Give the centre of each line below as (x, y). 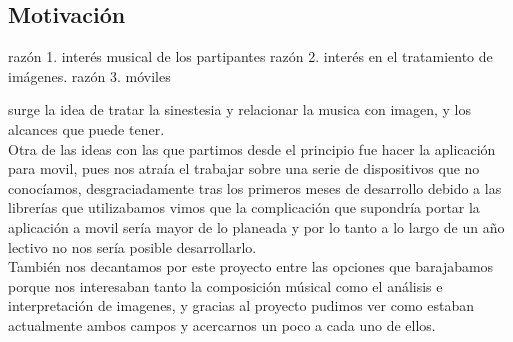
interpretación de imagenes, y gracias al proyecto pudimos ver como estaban (241, 305)
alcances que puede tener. (86, 128)
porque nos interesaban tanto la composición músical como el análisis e (225, 285)
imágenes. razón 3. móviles (89, 75)
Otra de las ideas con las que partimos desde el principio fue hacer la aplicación (252, 148)
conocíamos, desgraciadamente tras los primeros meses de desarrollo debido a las (255, 187)
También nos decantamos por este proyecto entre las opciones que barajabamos (251, 266)
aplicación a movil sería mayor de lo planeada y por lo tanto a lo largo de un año (256, 226)
